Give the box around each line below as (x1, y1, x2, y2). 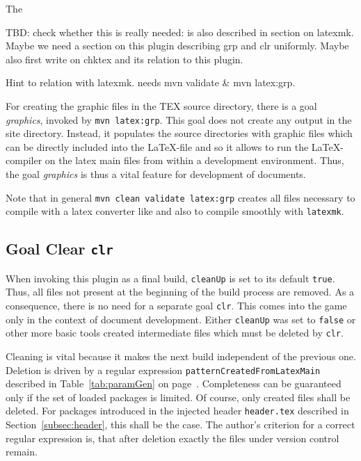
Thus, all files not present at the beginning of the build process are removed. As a (6, 284, 355, 299)
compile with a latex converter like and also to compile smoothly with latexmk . (6, 204, 344, 218)
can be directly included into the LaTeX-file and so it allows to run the (6, 139, 309, 154)
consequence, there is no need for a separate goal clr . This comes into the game (6, 298, 347, 312)
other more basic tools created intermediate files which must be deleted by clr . (6, 325, 344, 340)
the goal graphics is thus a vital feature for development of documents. (6, 167, 306, 181)
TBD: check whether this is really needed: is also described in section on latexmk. (6, 24, 354, 39)
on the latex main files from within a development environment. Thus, (45, 153, 344, 168)
